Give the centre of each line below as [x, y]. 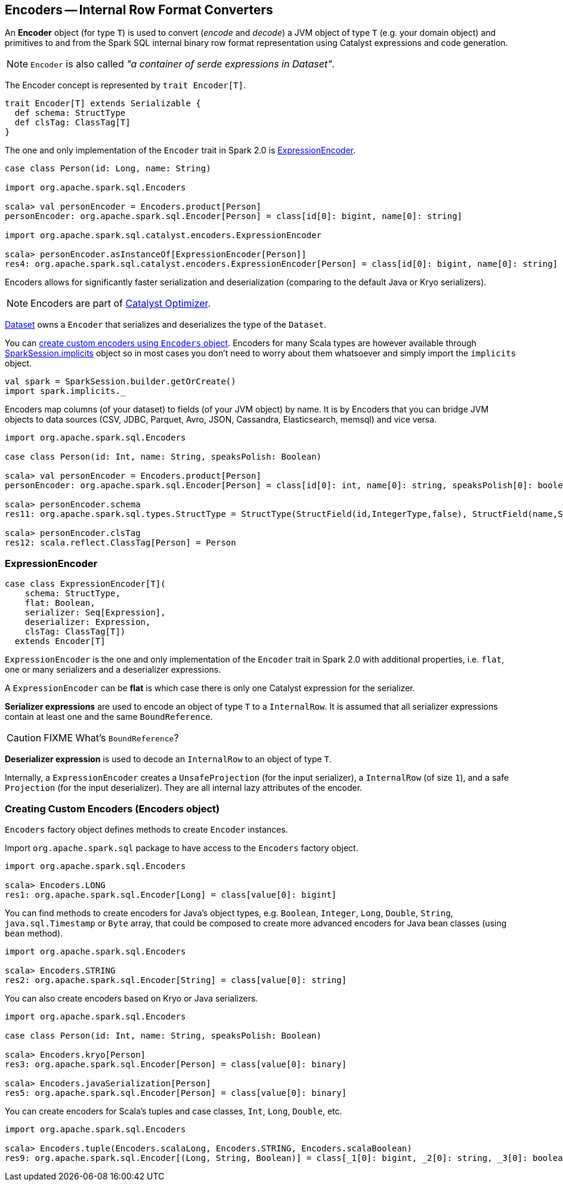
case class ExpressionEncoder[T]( [85, 584]
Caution [24, 738]
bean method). [34, 933]
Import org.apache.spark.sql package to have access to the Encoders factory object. [182, 848]
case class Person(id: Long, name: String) [108, 169]
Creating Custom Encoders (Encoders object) [112, 808]
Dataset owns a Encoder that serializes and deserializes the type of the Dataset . [166, 325]
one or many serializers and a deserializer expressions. [113, 670]
